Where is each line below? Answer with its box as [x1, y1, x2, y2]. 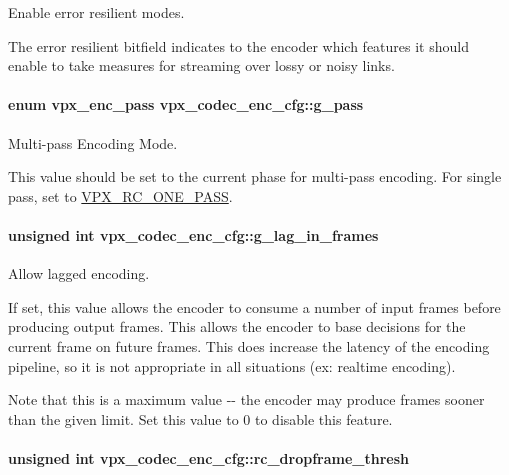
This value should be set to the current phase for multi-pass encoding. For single [8, 166, 502, 187]
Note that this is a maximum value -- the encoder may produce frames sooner [8, 389, 485, 410]
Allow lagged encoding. [8, 263, 150, 284]
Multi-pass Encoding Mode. [8, 132, 178, 153]
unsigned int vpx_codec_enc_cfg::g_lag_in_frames [8, 224, 379, 245]
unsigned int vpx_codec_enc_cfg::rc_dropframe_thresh [8, 447, 410, 468]
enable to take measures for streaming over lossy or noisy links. [8, 55, 395, 76]
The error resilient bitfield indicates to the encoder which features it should [8, 35, 469, 56]
